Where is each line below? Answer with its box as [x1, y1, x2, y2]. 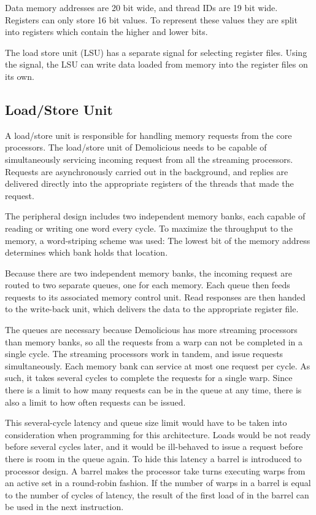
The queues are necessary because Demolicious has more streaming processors [5, 323, 298, 336]
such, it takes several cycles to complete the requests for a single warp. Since [5, 371, 293, 384]
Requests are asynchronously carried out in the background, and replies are [5, 165, 288, 178]
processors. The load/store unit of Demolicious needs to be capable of [5, 141, 267, 154]
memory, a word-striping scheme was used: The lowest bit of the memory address [5, 234, 310, 246]
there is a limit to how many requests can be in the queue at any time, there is [5, 383, 302, 396]
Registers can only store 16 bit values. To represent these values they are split [5, 13, 298, 26]
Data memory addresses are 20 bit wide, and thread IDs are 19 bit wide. [5, 1, 278, 14]
